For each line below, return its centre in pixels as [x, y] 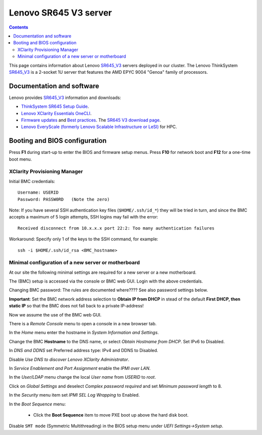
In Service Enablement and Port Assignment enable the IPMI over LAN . [80, 368]
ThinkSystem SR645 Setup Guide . [55, 106]
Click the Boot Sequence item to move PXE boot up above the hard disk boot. [111, 415]
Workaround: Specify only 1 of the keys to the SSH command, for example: [84, 239]
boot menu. [20, 159]
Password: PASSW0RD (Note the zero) [64, 199]
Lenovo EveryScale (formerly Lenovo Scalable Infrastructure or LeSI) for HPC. [99, 127]
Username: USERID [38, 192]
